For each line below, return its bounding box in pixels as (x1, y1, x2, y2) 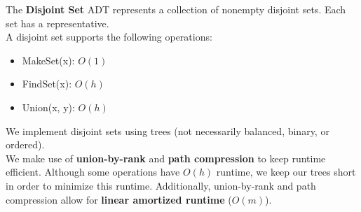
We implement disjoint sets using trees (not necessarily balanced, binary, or (6, 123, 329, 138)
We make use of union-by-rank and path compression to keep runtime (6, 150, 326, 165)
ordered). (6, 137, 45, 152)
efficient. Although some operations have (6, 164, 180, 179)
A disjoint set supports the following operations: (6, 29, 212, 44)
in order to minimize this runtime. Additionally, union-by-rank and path (6, 178, 316, 192)
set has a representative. (6, 15, 109, 30)
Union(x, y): (22, 99, 75, 114)
